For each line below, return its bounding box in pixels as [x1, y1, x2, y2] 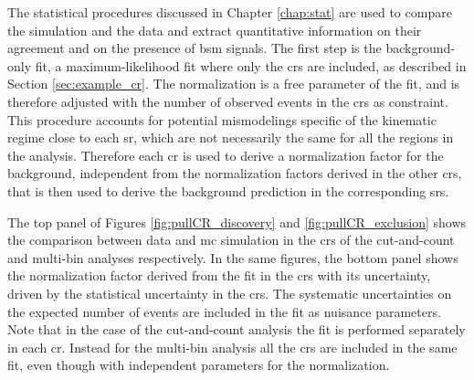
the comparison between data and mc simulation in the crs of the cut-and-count [7, 230, 455, 249]
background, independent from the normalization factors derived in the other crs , [7, 164, 462, 183]
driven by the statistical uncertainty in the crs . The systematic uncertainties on [7, 283, 452, 302]
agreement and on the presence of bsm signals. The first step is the [7, 38, 382, 58]
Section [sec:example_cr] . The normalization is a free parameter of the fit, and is [7, 74, 460, 93]
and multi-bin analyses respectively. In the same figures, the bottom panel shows [7, 248, 458, 267]
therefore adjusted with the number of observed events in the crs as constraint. [7, 91, 448, 111]
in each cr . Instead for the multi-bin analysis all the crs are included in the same [7, 337, 458, 356]
